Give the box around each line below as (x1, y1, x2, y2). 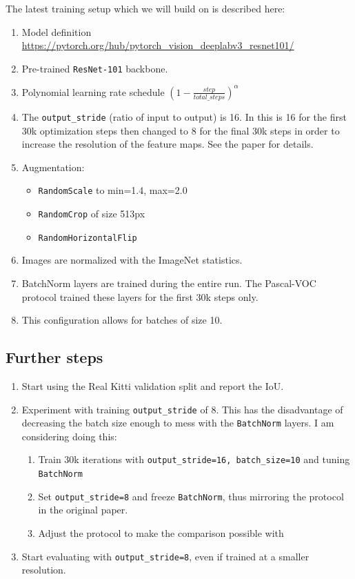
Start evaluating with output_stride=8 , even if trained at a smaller (21, 549, 310, 563)
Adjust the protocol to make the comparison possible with (38, 525, 284, 540)
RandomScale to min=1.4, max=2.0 (38, 183, 187, 197)
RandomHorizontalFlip (38, 233, 137, 243)
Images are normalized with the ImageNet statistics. (21, 253, 243, 267)
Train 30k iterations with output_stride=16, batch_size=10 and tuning (38, 452, 350, 467)
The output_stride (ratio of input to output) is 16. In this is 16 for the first (21, 109, 347, 124)
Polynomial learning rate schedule (21, 84, 165, 99)
